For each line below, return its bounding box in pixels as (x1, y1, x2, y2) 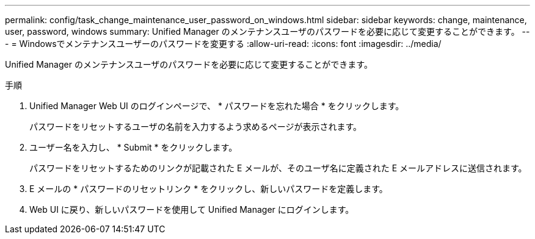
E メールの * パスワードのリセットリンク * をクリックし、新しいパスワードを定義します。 (29, 184, 388, 194)
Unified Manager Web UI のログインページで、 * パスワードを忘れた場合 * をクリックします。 (29, 101, 404, 111)
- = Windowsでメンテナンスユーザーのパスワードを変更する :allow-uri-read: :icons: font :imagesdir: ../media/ (5, 38, 442, 49)
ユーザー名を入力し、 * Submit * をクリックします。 (29, 142, 238, 152)
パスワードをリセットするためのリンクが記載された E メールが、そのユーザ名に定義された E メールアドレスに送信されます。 (29, 163, 527, 173)
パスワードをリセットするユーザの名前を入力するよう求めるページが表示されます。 (29, 121, 362, 132)
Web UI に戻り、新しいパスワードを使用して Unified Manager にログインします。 (29, 204, 354, 215)
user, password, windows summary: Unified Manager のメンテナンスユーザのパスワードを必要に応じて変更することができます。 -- (5, 26, 530, 37)
